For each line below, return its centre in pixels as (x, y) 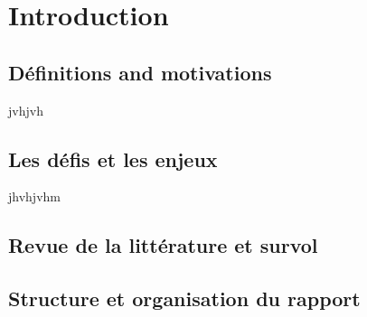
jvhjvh (26, 110)
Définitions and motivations (140, 72)
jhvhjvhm (34, 196)
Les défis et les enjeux (113, 158)
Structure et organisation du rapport (184, 298)
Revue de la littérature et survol (163, 245)
